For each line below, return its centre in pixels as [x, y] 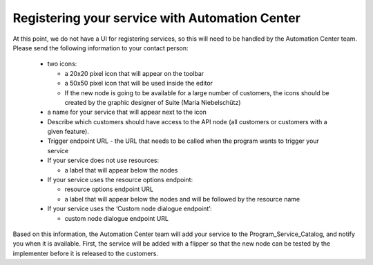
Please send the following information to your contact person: [101, 48]
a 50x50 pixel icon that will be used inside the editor [139, 84]
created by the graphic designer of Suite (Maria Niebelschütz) [153, 102]
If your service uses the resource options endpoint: [120, 180]
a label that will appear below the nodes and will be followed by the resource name [182, 199]
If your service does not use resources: [103, 160]
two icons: [62, 64]
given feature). [68, 132]
